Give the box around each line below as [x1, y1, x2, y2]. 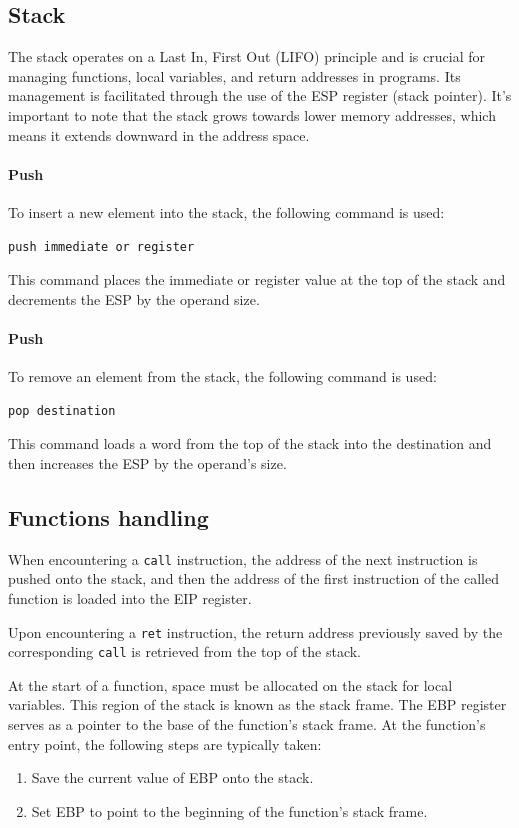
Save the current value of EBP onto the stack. [31, 767, 314, 788]
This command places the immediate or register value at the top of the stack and [8, 269, 506, 290]
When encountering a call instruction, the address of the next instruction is [8, 548, 478, 569]
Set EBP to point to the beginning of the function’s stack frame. [31, 800, 428, 821]
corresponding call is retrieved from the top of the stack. [8, 641, 362, 662]
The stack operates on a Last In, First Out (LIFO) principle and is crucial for [8, 46, 485, 67]
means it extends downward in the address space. [8, 124, 310, 145]
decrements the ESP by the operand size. [8, 288, 260, 309]
